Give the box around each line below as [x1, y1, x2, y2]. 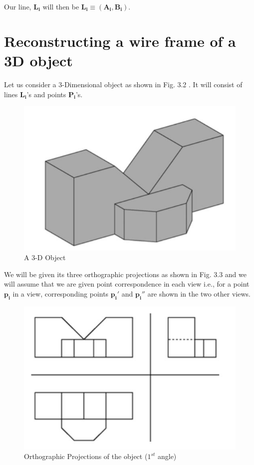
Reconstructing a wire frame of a [4, 30, 236, 51]
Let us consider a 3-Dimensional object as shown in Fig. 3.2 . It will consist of [4, 79, 243, 89]
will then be [42, 1, 79, 11]
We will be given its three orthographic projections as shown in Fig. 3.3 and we [4, 269, 247, 279]
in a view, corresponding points [12, 289, 109, 299]
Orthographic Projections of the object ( [24, 451, 148, 462]
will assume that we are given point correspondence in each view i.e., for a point [4, 279, 250, 289]
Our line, [4, 1, 31, 11]
